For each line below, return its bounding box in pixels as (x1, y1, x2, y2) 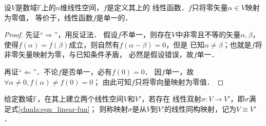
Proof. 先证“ (4, 29, 44, 40)
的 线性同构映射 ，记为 (164, 103, 236, 114)
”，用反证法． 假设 (54, 29, 118, 40)
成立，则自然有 (69, 39, 120, 49)
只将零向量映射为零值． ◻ (135, 76, 224, 87)
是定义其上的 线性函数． (107, 2, 188, 12)
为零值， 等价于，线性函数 (4, 12, 93, 22)
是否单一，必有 (61, 66, 112, 77)
